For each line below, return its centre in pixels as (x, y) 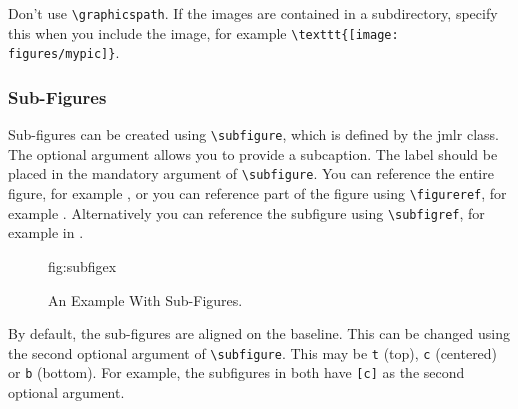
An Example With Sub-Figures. (145, 299)
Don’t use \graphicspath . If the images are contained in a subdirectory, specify (253, 13)
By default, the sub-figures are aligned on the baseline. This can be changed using (259, 333)
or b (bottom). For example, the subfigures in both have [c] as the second (236, 372)
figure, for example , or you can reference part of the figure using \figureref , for (257, 193)
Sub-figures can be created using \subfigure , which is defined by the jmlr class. (253, 134)
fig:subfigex (82, 266)
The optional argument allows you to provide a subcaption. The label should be (253, 153)
